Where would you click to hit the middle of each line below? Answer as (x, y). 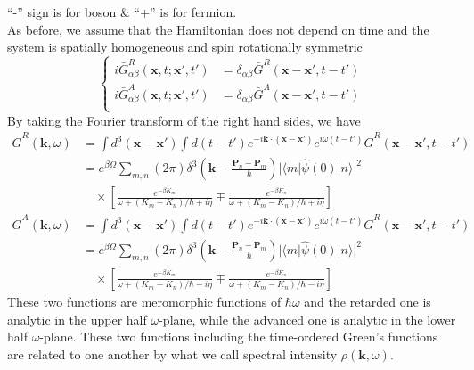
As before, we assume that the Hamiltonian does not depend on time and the (218, 29)
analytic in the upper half (77, 319)
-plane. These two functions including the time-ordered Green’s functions (239, 337)
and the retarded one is (368, 301)
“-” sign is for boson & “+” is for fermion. (122, 12)
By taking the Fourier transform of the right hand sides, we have (184, 120)
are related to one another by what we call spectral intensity (172, 354)
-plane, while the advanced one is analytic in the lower (307, 319)
